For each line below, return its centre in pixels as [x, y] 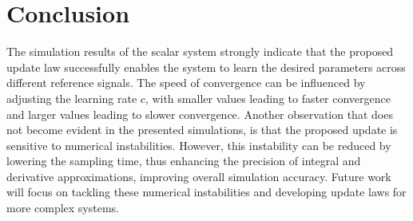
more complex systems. [63, 208]
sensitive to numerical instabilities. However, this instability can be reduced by [199, 145]
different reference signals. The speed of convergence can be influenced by [186, 83]
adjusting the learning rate [72, 98]
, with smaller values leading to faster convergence [268, 98]
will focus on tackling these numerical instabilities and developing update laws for [206, 192]
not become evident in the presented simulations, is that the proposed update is [202, 130]
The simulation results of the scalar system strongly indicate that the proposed [200, 51]
